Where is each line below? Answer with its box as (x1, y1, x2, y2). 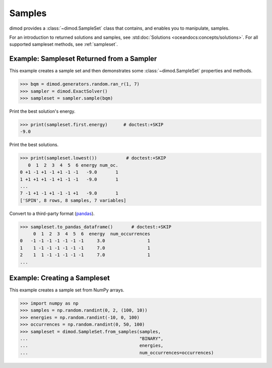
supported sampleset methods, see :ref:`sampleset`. (9, 41, 118, 47)
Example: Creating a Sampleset (9, 274, 110, 282)
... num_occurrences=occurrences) (20, 350, 214, 355)
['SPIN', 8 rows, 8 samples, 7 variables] (20, 197, 126, 203)
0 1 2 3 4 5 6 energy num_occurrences (33, 231, 151, 237)
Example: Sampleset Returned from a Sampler (9, 54, 157, 63)
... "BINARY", (20, 336, 164, 342)
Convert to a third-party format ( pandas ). (9, 210, 95, 216)
